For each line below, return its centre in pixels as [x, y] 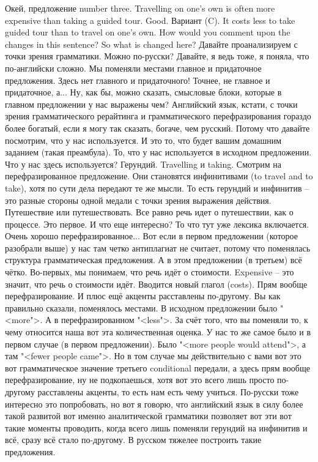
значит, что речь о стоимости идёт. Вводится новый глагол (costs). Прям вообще [156, 284]
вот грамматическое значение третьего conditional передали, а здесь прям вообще [157, 367]
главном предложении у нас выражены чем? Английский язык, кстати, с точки [151, 104]
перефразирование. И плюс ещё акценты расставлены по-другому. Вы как [143, 296]
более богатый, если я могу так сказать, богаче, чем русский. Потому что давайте [157, 128]
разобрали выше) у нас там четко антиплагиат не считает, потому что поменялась [158, 248]
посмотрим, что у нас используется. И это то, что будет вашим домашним [143, 140]
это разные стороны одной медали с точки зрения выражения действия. [138, 200]
